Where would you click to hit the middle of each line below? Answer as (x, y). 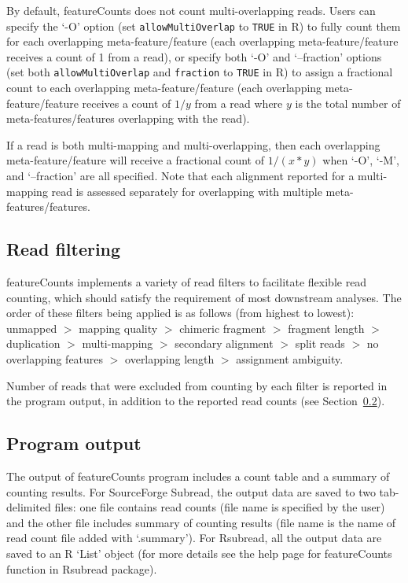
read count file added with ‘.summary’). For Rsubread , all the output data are (194, 538)
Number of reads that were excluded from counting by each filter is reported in (197, 385)
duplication (33, 343)
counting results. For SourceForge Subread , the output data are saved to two (191, 491)
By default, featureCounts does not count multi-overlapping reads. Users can (191, 10)
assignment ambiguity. (290, 359)
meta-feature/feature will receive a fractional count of (135, 160)
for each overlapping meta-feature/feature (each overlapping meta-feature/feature (202, 41)
